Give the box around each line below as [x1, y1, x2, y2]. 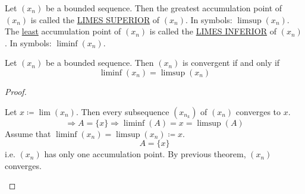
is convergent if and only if [183, 56, 280, 69]
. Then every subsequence [76, 105, 169, 117]
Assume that [5, 127, 51, 139]
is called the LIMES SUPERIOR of [30, 13, 160, 26]
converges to [235, 105, 281, 117]
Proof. [5, 85, 27, 97]
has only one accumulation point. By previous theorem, [44, 148, 246, 160]
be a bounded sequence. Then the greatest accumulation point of [45, 2, 282, 14]
